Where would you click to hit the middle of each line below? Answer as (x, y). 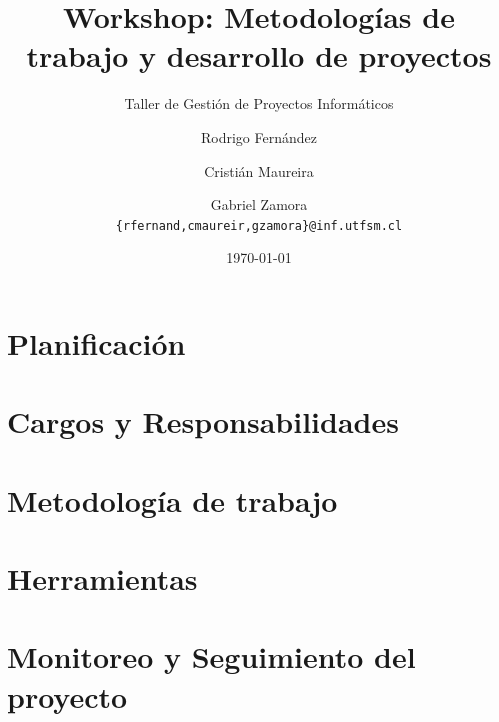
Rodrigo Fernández (259, 136)
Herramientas (102, 578)
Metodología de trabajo (172, 499)
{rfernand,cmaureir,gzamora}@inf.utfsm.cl (259, 225)
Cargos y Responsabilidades (203, 421)
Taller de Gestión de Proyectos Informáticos (259, 103)
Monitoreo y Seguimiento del (211, 656)
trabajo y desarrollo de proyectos (259, 55)
